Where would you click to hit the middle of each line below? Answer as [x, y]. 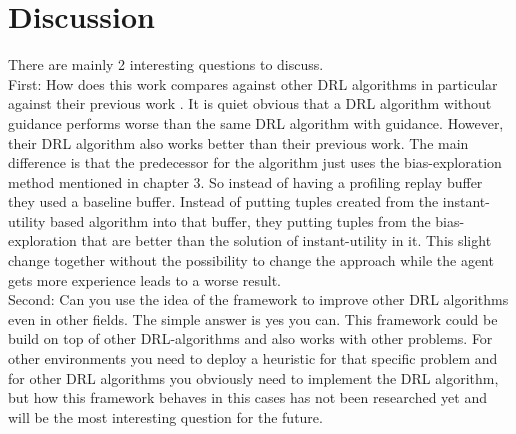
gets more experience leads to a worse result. [145, 279]
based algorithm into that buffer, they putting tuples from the [240, 220]
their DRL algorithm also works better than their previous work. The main [238, 142]
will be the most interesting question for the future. [165, 416]
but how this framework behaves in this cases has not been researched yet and [247, 397]
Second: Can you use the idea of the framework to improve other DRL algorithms [258, 299]
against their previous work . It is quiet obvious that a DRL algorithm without [250, 103]
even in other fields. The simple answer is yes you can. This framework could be [253, 318]
